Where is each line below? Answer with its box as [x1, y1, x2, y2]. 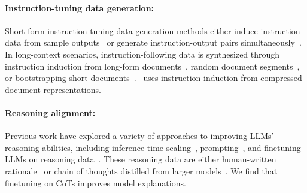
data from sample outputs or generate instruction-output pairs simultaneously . [5, 36, 302, 49]
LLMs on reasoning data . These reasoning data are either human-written [5, 153, 276, 165]
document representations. [5, 83, 101, 95]
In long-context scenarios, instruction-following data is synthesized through [5, 47, 280, 60]
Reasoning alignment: [5, 106, 96, 119]
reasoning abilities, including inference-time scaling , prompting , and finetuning [5, 141, 301, 153]
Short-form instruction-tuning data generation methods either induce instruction [5, 24, 300, 37]
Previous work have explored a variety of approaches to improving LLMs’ [5, 129, 274, 142]
